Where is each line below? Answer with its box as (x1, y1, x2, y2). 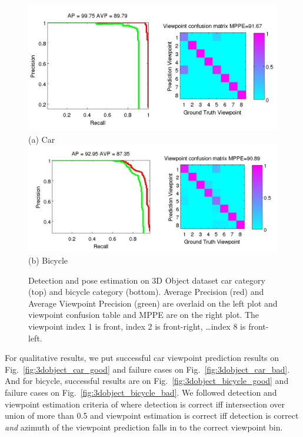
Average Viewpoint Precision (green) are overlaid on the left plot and (28, 297, 278, 309)
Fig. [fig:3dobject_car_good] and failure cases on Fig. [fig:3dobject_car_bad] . (5, 363, 290, 375)
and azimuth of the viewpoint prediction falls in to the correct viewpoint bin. (5, 420, 283, 433)
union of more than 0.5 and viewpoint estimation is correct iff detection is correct (5, 409, 299, 422)
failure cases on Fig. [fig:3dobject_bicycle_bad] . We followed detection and (5, 386, 277, 398)
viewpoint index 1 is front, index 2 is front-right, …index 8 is (28, 320, 246, 333)
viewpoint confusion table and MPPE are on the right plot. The (28, 308, 259, 321)
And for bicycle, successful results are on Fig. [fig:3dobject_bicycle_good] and (5, 374, 289, 387)
